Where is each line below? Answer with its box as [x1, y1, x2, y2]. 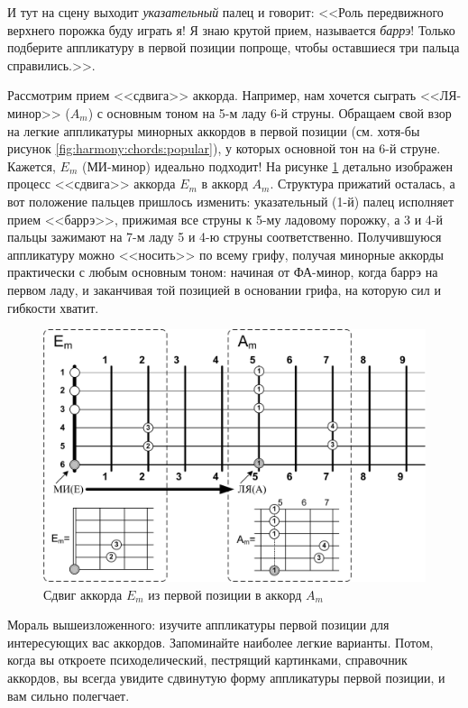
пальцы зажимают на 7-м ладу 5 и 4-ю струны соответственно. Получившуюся [7, 227, 442, 246]
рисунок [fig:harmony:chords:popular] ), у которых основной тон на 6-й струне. [7, 139, 441, 158]
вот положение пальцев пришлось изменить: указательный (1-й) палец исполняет [7, 191, 454, 210]
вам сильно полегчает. [7, 685, 130, 704]
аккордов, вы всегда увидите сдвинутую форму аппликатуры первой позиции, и [7, 667, 445, 686]
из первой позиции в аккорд [148, 584, 302, 603]
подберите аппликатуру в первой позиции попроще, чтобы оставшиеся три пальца [7, 38, 460, 57]
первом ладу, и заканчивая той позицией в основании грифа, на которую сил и [7, 280, 441, 299]
